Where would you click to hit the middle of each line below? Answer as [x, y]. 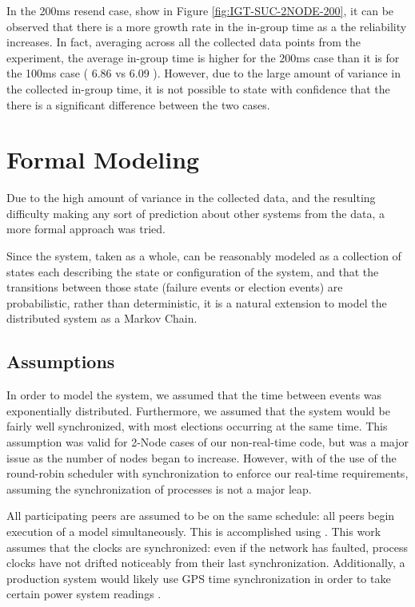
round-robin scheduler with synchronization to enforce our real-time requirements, [207, 473]
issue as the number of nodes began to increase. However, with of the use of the [202, 457]
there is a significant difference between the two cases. [138, 104]
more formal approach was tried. [86, 229]
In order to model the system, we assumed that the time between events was [194, 395]
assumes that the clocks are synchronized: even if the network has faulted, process [207, 547]
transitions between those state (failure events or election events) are [175, 287]
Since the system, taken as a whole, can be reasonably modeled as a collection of [204, 256]
